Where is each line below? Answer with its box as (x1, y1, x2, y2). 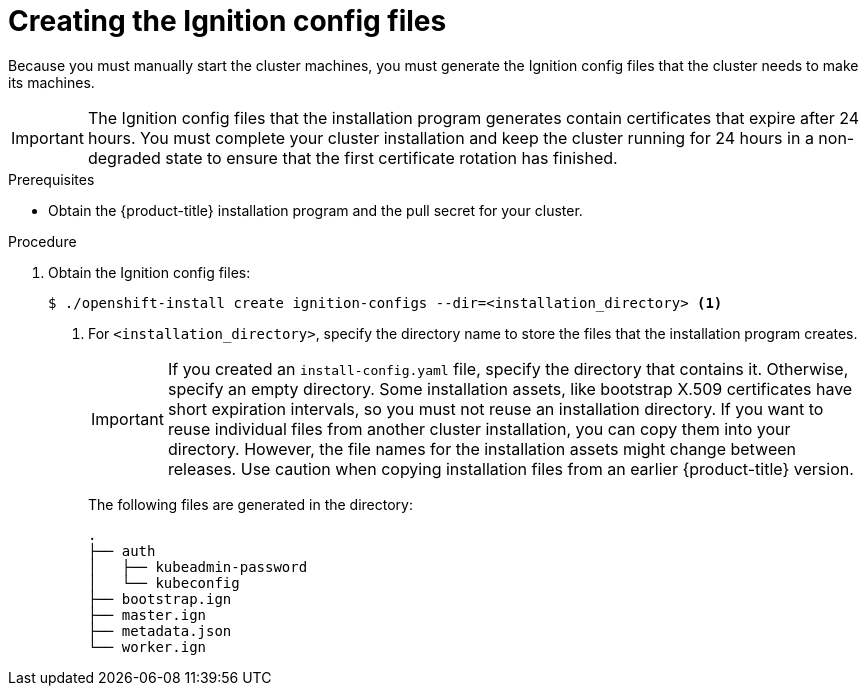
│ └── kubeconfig (88, 574, 240, 591)
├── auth (88, 542, 156, 559)
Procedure (8, 232, 77, 250)
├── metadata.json (88, 622, 232, 639)
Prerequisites (8, 170, 95, 188)
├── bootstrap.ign (88, 590, 232, 607)
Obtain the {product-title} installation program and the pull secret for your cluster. (48, 201, 583, 219)
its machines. (8, 73, 95, 91)
